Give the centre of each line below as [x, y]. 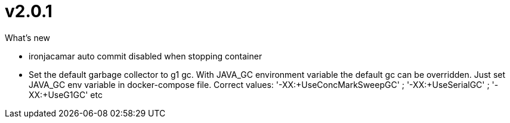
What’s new [28, 37]
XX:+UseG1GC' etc [66, 94]
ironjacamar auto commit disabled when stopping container [146, 56]
